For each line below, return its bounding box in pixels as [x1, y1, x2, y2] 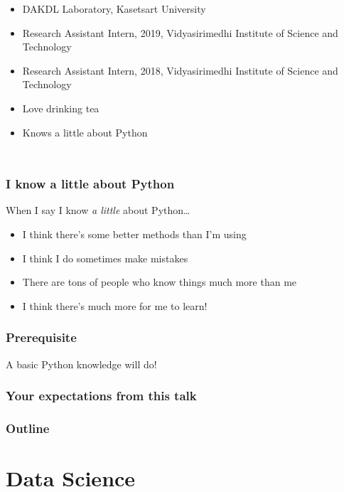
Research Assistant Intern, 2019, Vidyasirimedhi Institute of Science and [22, 25, 338, 40]
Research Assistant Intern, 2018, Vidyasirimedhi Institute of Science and [22, 63, 338, 77]
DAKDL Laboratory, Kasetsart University [22, 1, 206, 16]
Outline [6, 419, 50, 437]
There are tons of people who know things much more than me [22, 274, 297, 289]
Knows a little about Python [22, 124, 148, 139]
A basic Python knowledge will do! [6, 356, 157, 371]
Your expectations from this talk [6, 387, 197, 405]
